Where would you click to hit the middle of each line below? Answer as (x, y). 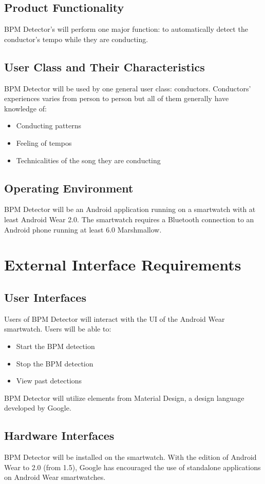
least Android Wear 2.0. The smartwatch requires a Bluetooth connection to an (129, 219)
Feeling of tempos (44, 142)
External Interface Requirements (123, 265)
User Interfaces (45, 297)
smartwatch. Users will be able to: (58, 329)
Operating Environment (69, 188)
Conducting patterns (49, 125)
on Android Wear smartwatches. (55, 477)
